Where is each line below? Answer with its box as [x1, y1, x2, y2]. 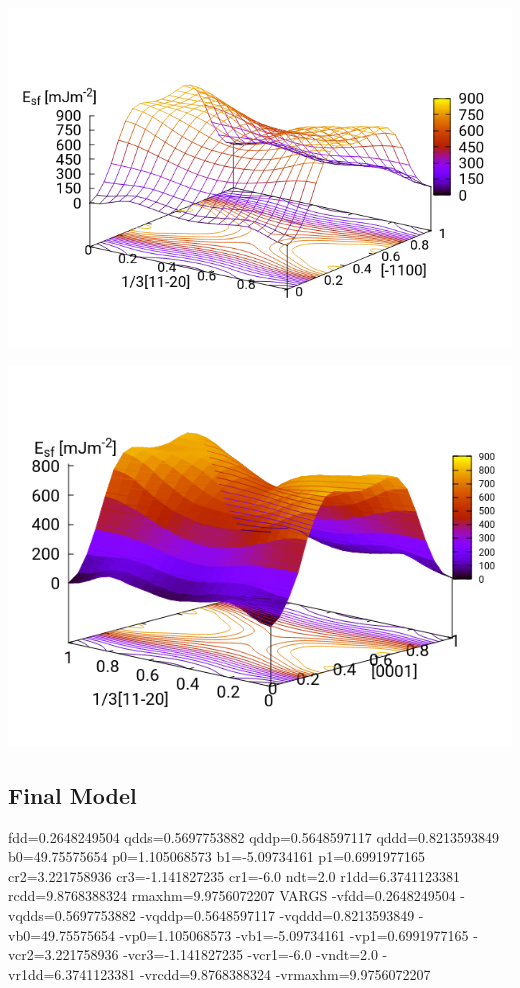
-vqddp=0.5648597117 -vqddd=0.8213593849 [140, 904, 415, 925]
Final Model [8, 779, 137, 810]
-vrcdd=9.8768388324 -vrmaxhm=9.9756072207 [139, 963, 431, 984]
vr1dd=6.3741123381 [8, 963, 136, 984]
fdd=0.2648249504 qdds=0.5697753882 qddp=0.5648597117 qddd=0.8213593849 [8, 826, 499, 847]
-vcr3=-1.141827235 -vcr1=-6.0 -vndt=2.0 [123, 944, 378, 965]
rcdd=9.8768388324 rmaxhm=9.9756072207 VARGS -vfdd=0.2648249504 [8, 885, 456, 906]
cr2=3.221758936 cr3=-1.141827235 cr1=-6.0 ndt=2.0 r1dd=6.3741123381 [8, 865, 461, 886]
